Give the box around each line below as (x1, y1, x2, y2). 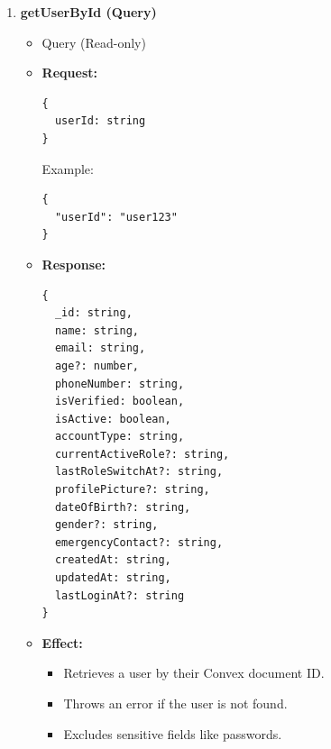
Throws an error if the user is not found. (63, 694, 288, 712)
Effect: (41, 633, 83, 652)
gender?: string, (54, 518, 159, 532)
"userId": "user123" (54, 210, 178, 224)
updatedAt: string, (54, 571, 171, 585)
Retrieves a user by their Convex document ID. (63, 663, 325, 682)
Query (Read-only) (41, 32, 146, 51)
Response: (41, 254, 106, 273)
